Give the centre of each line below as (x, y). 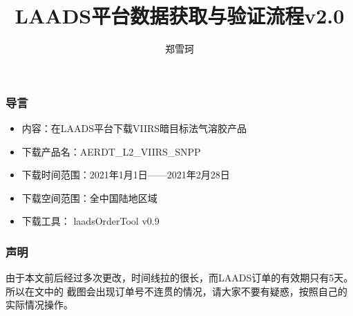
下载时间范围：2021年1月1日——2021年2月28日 (126, 175)
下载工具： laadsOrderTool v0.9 (90, 221)
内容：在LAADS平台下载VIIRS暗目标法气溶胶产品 (134, 128)
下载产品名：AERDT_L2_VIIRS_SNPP (111, 151)
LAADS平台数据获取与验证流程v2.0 (180, 16)
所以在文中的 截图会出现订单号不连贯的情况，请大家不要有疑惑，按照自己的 (176, 291)
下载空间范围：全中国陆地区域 (89, 197)
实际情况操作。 (39, 305)
